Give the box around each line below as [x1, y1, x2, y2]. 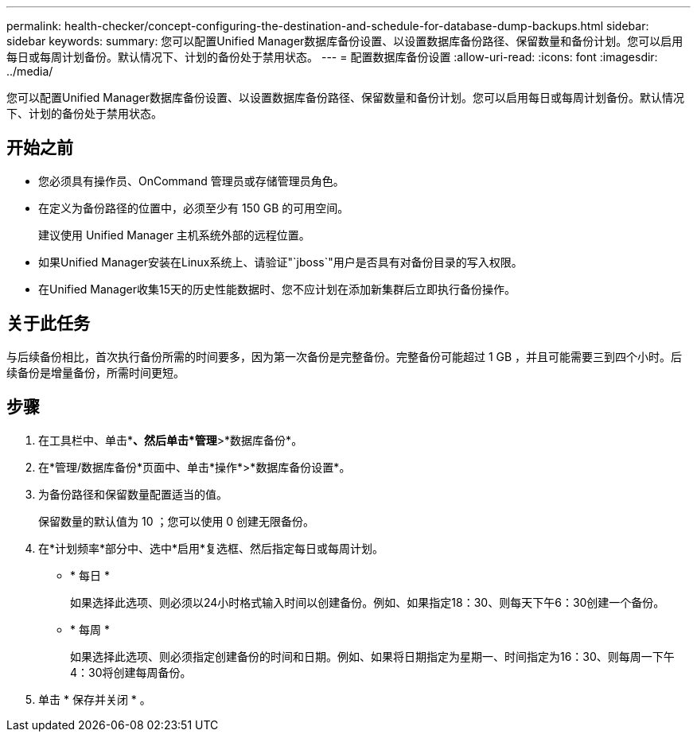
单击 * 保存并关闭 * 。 [38, 692, 151, 706]
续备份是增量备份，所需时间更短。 [6, 365, 185, 379]
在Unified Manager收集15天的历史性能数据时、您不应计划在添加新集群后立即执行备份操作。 [38, 282, 516, 296]
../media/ [6, 64, 53, 78]
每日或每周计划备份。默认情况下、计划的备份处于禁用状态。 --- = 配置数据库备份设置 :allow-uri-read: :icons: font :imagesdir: [6, 50, 658, 64]
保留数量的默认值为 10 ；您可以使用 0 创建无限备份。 [38, 514, 315, 528]
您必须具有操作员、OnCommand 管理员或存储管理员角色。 [38, 173, 345, 188]
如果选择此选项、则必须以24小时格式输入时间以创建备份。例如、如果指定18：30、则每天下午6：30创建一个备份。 [70, 595, 665, 609]
